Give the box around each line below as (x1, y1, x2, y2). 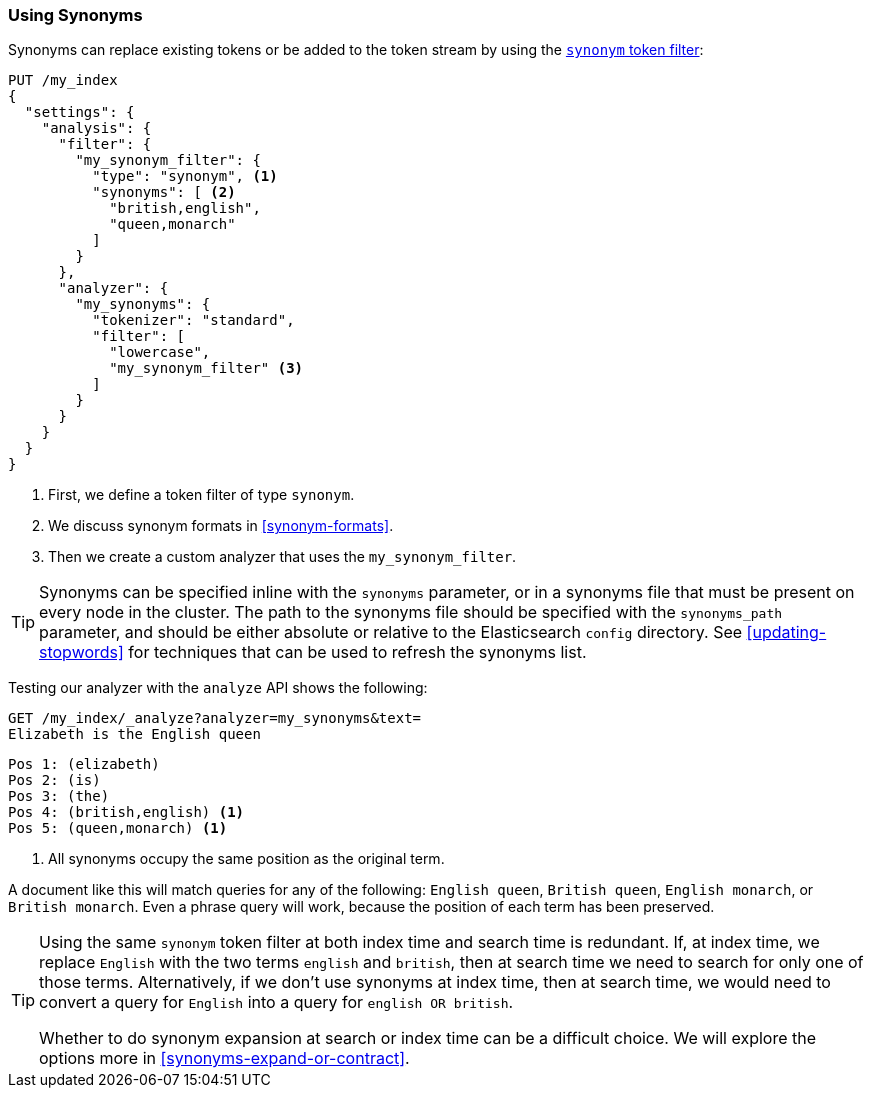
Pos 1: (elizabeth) (8, 756, 160, 773)
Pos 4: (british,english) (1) (8, 804, 245, 821)
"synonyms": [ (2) (92, 184, 236, 201)
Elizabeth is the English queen (8, 726, 261, 743)
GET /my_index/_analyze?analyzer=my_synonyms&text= (8, 710, 422, 727)
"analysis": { (41, 120, 152, 137)
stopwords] (39, 642, 124, 663)
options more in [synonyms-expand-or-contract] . (39, 1048, 410, 1069)
